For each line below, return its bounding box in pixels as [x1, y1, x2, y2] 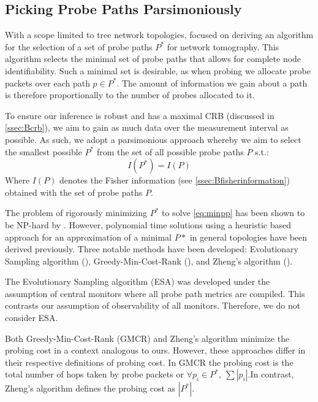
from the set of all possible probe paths [96, 145, 244, 158]
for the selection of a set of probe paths [5, 40, 153, 53]
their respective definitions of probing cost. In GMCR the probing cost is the [5, 355, 293, 368]
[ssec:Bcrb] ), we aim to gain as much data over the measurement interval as [5, 121, 289, 134]
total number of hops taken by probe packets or [5, 368, 184, 381]
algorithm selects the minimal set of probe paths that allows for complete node [5, 52, 301, 65]
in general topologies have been [189, 230, 308, 243]
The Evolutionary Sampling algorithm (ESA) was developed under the [5, 275, 270, 288]
